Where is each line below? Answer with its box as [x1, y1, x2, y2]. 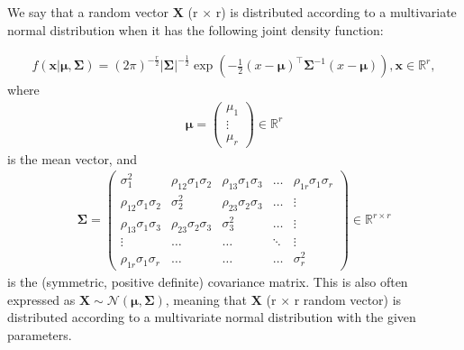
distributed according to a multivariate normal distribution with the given [7, 308, 416, 327]
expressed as [7, 290, 76, 309]
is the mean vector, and [7, 149, 137, 168]
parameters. [7, 325, 72, 344]
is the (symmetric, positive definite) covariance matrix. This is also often [7, 272, 408, 290]
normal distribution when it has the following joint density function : [7, 20, 384, 39]
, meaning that [165, 290, 248, 309]
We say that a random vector [7, 3, 169, 21]
